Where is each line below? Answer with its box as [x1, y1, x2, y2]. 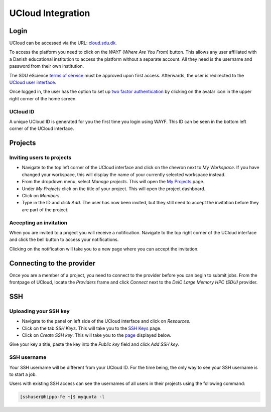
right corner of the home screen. [9, 95, 77, 101]
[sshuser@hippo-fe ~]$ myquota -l [20, 394, 105, 400]
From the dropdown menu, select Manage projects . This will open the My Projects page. [22, 179, 205, 185]
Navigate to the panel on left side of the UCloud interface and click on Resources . [22, 318, 191, 324]
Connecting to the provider [9, 259, 96, 267]
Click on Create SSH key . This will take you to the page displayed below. [22, 332, 172, 338]
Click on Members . [22, 193, 61, 199]
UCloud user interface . [9, 79, 57, 85]
